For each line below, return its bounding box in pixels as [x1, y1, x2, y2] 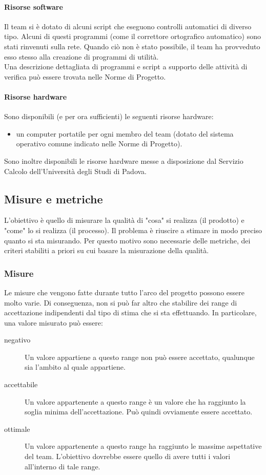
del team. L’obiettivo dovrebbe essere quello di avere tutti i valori [25, 451, 231, 462]
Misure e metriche [4, 191, 103, 206]
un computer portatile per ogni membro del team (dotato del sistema [16, 128, 234, 139]
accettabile [4, 379, 38, 390]
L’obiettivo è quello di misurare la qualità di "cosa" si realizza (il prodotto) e [4, 215, 244, 225]
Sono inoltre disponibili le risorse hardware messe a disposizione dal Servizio [4, 155, 243, 166]
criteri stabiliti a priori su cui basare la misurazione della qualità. [4, 245, 209, 256]
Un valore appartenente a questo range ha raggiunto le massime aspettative [25, 441, 262, 451]
